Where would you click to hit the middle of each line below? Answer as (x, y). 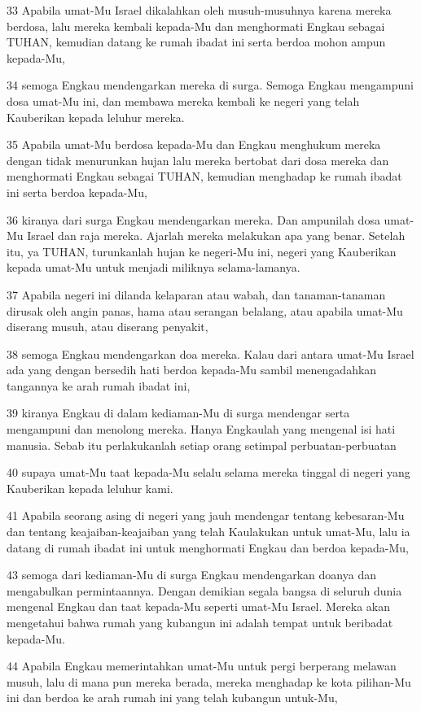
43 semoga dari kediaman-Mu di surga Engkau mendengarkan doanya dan (191, 575)
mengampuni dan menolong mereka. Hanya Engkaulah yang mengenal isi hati (201, 429)
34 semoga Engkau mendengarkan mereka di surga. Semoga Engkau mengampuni (210, 85)
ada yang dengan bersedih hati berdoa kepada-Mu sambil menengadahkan (192, 370)
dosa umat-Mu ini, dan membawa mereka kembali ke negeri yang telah (183, 100)
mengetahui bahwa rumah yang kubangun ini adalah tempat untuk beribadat (200, 622)
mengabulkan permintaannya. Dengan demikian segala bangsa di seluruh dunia (204, 590)
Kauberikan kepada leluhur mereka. (96, 117)
